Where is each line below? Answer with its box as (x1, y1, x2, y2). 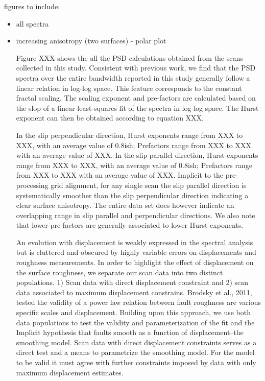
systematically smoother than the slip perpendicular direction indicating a (16, 189, 249, 200)
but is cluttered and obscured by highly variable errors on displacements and (16, 247, 256, 257)
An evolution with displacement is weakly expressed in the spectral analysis (16, 236, 253, 247)
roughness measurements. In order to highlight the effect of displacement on (16, 257, 254, 268)
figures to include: (4, 1, 60, 11)
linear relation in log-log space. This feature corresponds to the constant (16, 82, 242, 93)
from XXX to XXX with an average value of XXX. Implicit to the (16, 170, 224, 180)
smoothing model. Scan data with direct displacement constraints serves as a (16, 337, 257, 347)
